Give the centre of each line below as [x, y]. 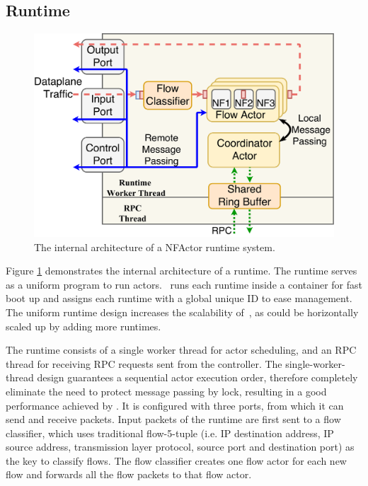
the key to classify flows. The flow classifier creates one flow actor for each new [176, 460]
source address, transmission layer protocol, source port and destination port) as [180, 447]
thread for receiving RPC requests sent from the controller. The [144, 363]
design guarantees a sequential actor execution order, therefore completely [197, 377]
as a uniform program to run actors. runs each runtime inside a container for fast [184, 284]
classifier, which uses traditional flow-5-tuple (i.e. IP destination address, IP [170, 433]
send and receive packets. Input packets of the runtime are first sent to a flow [173, 419]
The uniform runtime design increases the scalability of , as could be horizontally [182, 312]
